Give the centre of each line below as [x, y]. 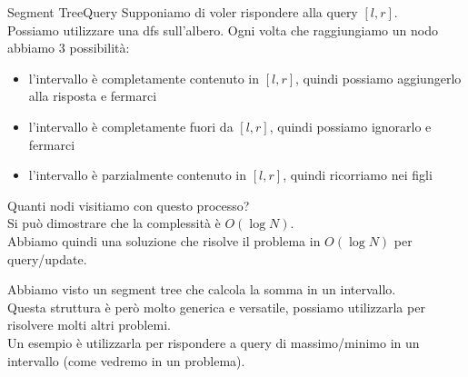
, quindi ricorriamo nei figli [358, 175]
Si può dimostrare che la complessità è [114, 223]
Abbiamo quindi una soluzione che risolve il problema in [164, 240]
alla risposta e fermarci [93, 96]
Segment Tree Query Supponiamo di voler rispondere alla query [183, 12]
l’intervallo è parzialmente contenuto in [138, 175]
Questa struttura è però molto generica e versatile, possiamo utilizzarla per [216, 307]
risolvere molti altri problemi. [89, 325]
